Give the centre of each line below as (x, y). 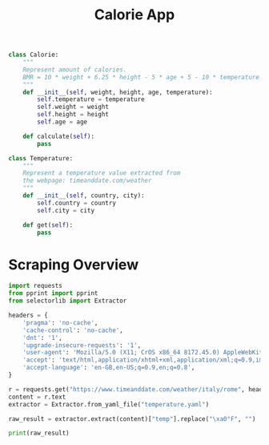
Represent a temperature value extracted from (102, 173)
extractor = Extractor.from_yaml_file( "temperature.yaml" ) (109, 404)
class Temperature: (41, 158)
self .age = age (62, 122)
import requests (35, 286)
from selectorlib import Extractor (68, 301)
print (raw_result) (39, 433)
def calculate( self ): (58, 136)
